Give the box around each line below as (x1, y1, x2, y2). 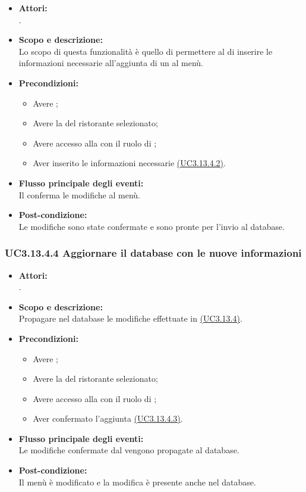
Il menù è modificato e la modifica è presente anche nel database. (18, 475, 256, 488)
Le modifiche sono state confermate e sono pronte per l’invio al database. (18, 220, 285, 232)
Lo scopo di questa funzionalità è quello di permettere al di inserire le (18, 45, 273, 57)
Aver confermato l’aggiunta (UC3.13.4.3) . (33, 412, 183, 425)
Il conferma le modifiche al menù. (18, 188, 140, 201)
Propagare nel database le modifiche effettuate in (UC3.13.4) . (18, 312, 242, 325)
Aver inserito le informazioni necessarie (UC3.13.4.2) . (33, 157, 226, 169)
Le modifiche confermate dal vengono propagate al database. (18, 444, 239, 456)
